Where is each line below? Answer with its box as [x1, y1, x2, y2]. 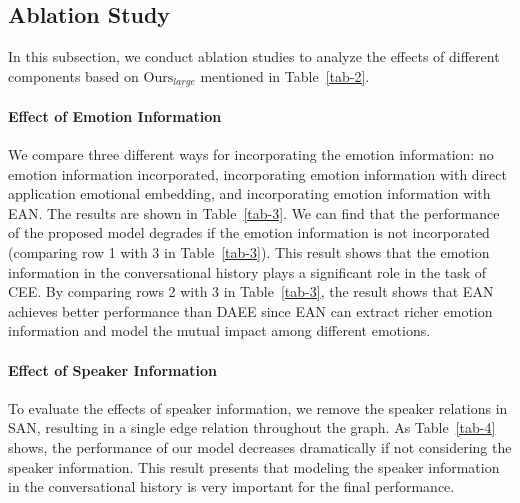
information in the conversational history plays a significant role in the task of [8, 261, 487, 282]
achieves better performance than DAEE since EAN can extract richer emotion [8, 300, 493, 321]
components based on [8, 65, 139, 86]
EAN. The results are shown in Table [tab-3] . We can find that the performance [8, 202, 500, 223]
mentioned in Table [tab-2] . [200, 65, 370, 86]
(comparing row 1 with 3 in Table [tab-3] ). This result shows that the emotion [8, 242, 490, 263]
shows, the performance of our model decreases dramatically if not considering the [8, 436, 512, 457]
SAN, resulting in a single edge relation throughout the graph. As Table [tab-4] [8, 417, 496, 438]
